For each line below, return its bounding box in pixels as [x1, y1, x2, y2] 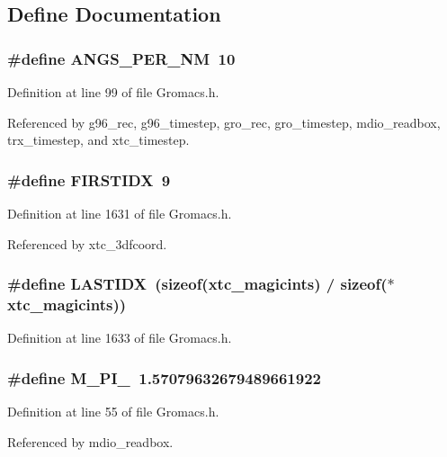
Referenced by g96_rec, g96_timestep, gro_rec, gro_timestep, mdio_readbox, [7, 112, 441, 131]
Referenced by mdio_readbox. [7, 432, 174, 451]
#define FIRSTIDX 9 [7, 168, 171, 191]
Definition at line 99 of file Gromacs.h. [7, 83, 219, 101]
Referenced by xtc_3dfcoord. [7, 234, 167, 253]
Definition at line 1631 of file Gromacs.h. [7, 204, 232, 222]
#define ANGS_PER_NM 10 [7, 47, 236, 69]
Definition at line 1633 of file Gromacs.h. [7, 328, 232, 347]
